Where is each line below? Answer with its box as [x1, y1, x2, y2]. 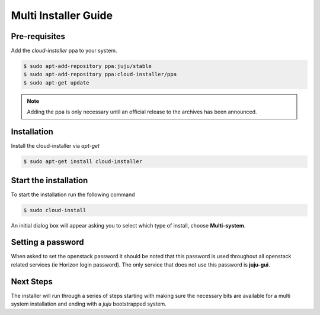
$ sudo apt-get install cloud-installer [23, 158, 142, 165]
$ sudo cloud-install [23, 207, 87, 213]
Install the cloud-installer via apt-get [11, 142, 100, 150]
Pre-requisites [11, 31, 65, 41]
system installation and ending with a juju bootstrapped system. [11, 300, 167, 307]
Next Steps [11, 277, 53, 287]
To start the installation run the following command [11, 191, 135, 198]
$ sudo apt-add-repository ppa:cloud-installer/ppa [23, 71, 177, 78]
